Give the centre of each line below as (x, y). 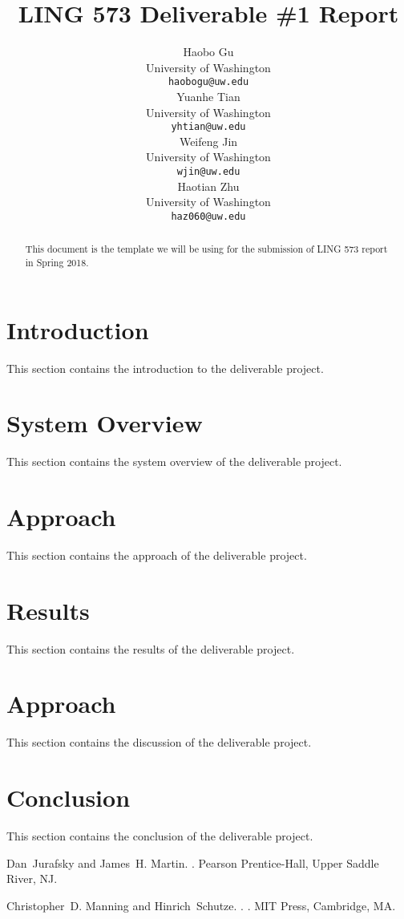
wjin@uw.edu (208, 172)
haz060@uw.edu (208, 216)
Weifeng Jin (208, 141)
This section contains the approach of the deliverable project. (157, 555)
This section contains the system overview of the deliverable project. (174, 462)
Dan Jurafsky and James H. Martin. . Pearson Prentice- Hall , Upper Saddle (193, 862)
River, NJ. (32, 879)
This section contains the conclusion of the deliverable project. (160, 836)
